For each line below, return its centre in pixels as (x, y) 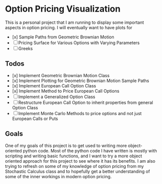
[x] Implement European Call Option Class (54, 85)
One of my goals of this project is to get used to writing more (66, 145)
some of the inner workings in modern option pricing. (58, 176)
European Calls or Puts (35, 118)
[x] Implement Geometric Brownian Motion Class (61, 75)
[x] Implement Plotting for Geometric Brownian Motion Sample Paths (81, 81)
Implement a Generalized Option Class (57, 97)
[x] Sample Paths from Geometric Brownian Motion (63, 37)
